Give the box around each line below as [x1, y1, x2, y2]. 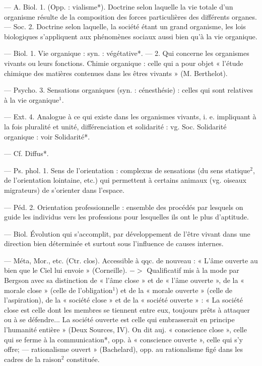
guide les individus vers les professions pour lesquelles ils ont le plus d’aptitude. [4, 211, 249, 222]
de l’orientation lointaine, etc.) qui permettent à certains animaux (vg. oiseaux [4, 175, 246, 185]
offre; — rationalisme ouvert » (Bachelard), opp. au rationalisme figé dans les [4, 344, 243, 354]
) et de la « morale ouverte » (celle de [115, 284, 233, 295]
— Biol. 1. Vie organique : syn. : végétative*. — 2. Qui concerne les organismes [4, 48, 249, 58]
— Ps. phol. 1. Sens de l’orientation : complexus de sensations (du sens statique [4, 165, 250, 175]
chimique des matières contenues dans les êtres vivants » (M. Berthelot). [4, 67, 228, 78]
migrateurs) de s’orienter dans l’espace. [4, 184, 124, 195]
